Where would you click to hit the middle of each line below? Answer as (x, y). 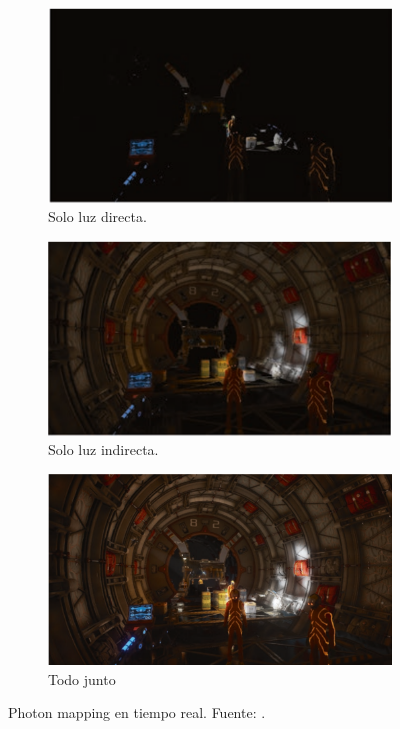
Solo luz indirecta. (103, 449)
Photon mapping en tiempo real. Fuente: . (137, 712)
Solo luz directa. (97, 216)
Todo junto (82, 678)
